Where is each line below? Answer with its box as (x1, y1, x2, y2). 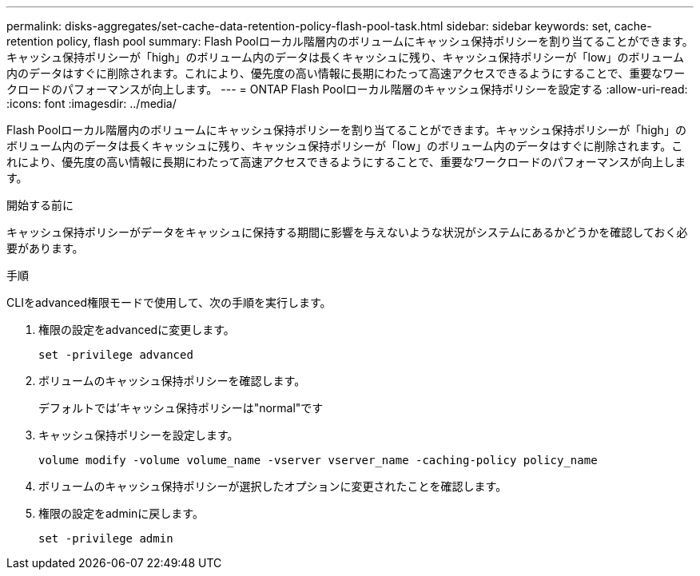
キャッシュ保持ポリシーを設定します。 (38, 428, 239, 442)
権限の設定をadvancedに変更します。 (38, 323, 235, 336)
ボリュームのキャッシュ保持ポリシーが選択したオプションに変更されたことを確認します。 (38, 479, 507, 493)
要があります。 (6, 241, 84, 255)
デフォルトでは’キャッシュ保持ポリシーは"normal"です (38, 401, 324, 415)
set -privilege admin (38, 532, 173, 545)
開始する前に (6, 198, 74, 212)
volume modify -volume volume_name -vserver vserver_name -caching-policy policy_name (38, 454, 598, 467)
